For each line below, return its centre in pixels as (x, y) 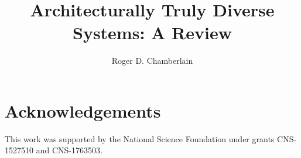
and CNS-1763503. (69, 150)
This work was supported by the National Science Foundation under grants (140, 138)
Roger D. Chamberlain (152, 61)
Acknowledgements (83, 110)
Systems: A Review (152, 32)
